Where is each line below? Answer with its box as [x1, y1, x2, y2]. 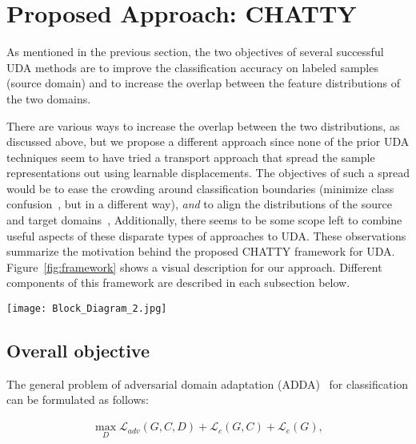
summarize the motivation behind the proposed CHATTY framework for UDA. [6, 243, 395, 260]
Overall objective [6, 338, 150, 363]
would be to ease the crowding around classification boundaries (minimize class [6, 180, 394, 196]
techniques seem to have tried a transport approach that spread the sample [6, 148, 375, 165]
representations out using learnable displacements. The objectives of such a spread [6, 164, 410, 181]
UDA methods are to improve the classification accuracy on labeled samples [6, 59, 378, 75]
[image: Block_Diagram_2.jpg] [6, 303, 167, 315]
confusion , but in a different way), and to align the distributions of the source [6, 196, 392, 212]
